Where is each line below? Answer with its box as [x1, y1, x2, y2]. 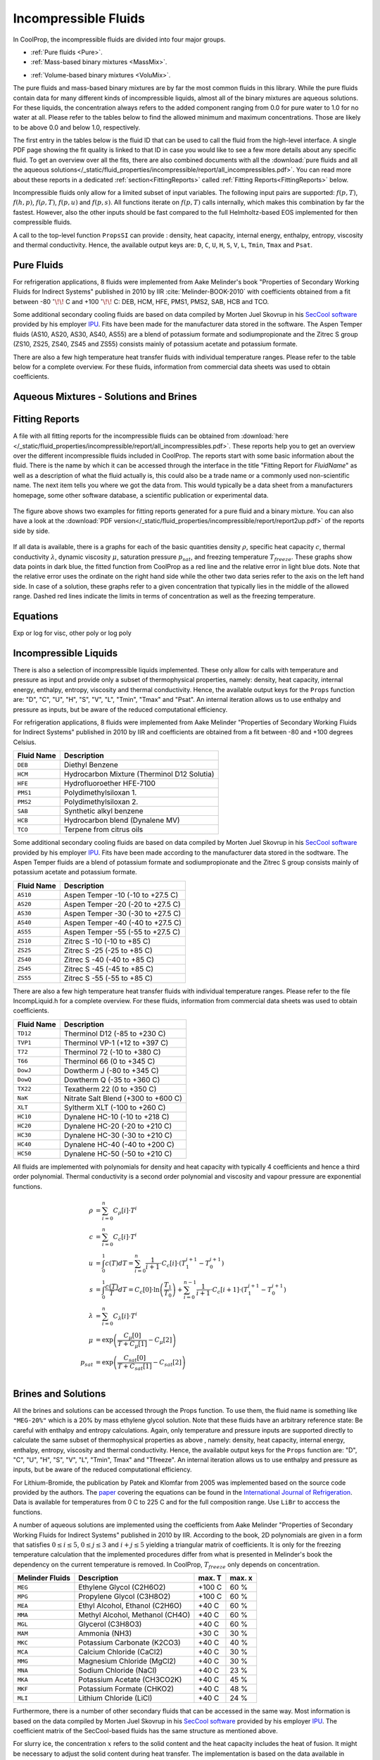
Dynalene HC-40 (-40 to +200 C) [63, 1139, 175, 1149]
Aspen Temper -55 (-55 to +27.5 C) [63, 926, 181, 936]
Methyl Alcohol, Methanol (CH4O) [78, 1610, 191, 1620]
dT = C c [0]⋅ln [118, 1286, 160, 1295]
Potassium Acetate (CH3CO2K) [78, 1675, 182, 1685]
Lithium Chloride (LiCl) [78, 1693, 153, 1703]
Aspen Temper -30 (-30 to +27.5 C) [63, 908, 182, 918]
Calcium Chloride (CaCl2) [78, 1647, 163, 1657]
